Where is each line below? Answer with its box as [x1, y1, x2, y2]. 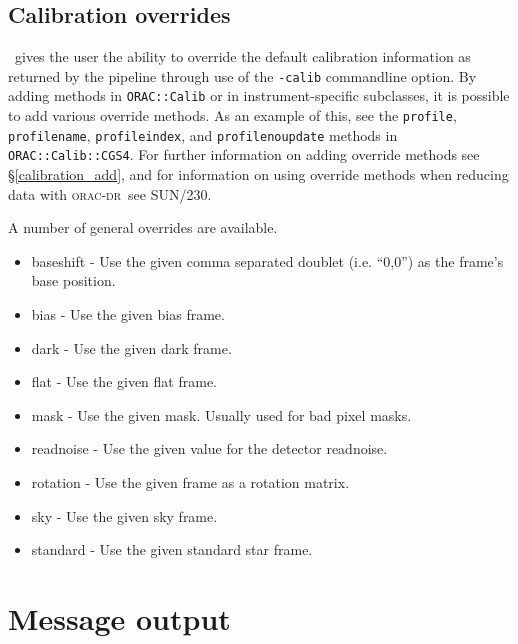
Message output [8, 597, 231, 638]
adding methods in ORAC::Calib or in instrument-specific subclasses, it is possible [8, 85, 510, 106]
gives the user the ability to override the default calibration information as [14, 46, 471, 67]
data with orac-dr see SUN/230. [8, 183, 212, 204]
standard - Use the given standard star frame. [31, 539, 313, 560]
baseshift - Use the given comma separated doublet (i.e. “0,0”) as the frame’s [31, 250, 504, 271]
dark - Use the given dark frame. [31, 337, 232, 358]
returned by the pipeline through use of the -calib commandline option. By [8, 65, 477, 86]
